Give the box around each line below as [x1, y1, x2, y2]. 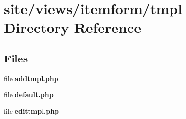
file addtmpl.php [4, 73, 58, 83]
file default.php [4, 89, 54, 100]
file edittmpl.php [4, 105, 59, 116]
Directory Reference [4, 17, 142, 37]
